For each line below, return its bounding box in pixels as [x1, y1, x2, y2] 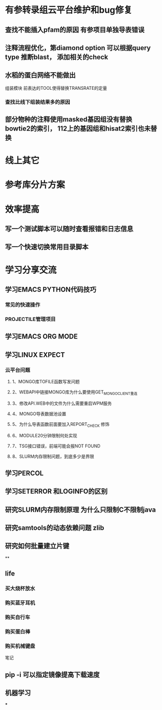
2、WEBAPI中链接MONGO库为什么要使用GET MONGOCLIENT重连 [12, 389, 138, 396]
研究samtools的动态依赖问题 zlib [5, 524, 104, 532]
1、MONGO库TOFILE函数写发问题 [12, 378, 80, 384]
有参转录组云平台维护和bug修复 [5, 4, 133, 16]
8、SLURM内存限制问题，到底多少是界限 [12, 453, 94, 459]
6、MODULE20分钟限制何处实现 [12, 432, 78, 438]
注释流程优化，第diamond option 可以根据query [5, 44, 151, 52]
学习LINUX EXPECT [5, 350, 65, 359]
